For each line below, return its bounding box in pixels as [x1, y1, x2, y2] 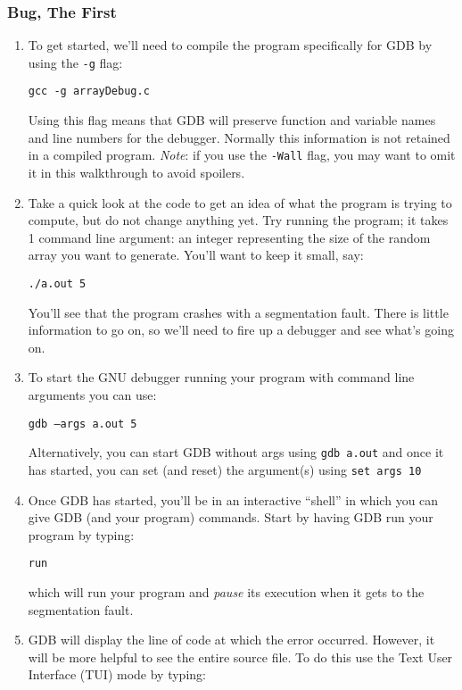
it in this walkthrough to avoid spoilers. [28, 162, 245, 181]
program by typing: [28, 525, 135, 544]
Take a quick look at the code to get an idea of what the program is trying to [28, 193, 452, 212]
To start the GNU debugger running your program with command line [28, 368, 415, 387]
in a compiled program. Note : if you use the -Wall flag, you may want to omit [28, 145, 456, 164]
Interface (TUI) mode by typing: [28, 665, 206, 684]
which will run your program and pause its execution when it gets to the [28, 582, 425, 601]
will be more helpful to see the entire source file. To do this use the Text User [28, 647, 453, 666]
